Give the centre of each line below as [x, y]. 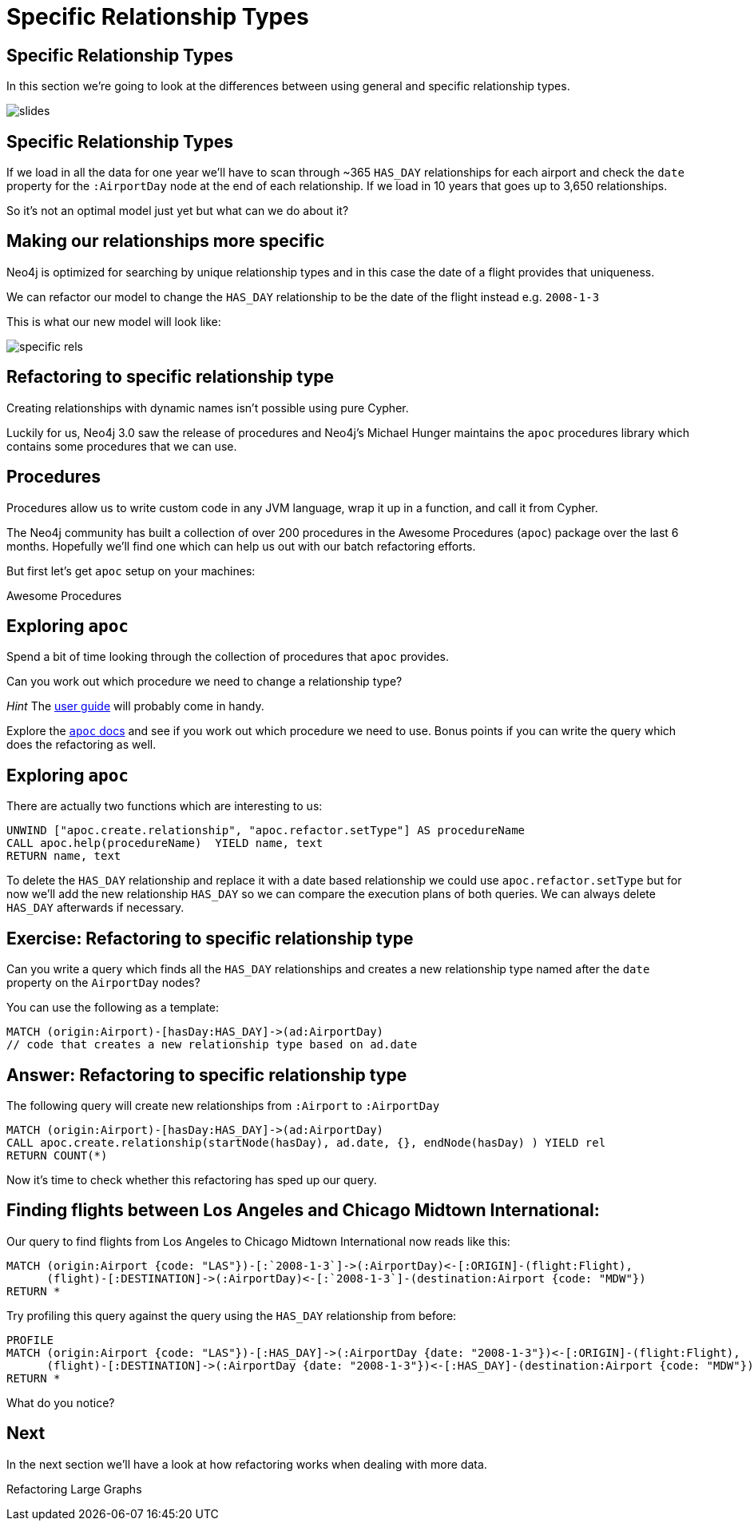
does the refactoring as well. [81, 745]
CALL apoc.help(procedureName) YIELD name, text [165, 843]
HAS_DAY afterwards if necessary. [95, 908]
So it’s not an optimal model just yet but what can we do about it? [178, 211]
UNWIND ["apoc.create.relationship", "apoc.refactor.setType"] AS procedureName [266, 831]
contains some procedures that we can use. [122, 446]
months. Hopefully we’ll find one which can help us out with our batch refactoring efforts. [241, 546]
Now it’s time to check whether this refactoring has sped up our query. [192, 1179]
